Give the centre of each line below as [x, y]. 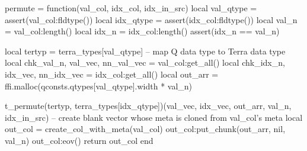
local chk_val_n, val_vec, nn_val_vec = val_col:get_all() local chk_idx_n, [145, 62]
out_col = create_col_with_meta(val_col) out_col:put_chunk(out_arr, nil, [145, 129]
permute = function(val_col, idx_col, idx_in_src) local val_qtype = [131, 8]
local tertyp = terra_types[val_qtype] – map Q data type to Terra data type [145, 51]
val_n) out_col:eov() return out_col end [79, 140]
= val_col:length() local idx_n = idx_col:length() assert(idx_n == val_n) [142, 31]
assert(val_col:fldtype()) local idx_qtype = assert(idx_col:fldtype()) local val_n [151, 19]
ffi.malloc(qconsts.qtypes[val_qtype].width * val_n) [99, 86]
